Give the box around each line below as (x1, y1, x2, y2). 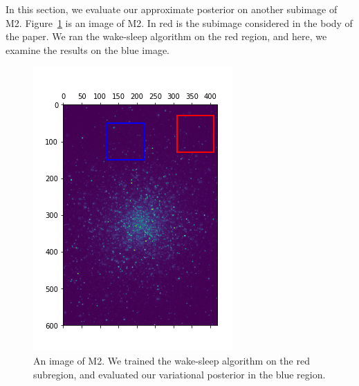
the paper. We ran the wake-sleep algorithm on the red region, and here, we (6, 29, 327, 44)
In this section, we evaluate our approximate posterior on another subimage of (6, 2, 338, 16)
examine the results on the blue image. (6, 42, 170, 57)
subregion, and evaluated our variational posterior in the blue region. (33, 367, 326, 381)
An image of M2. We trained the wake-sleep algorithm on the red (33, 353, 310, 367)
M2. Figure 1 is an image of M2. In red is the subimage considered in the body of (6, 15, 353, 30)
